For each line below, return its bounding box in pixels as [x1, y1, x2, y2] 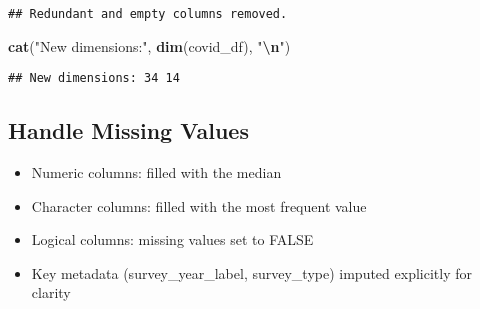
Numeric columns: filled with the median [31, 162, 282, 183]
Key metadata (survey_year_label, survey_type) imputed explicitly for [31, 262, 472, 283]
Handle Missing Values [8, 115, 249, 146]
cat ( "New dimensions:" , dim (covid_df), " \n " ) [8, 35, 291, 56]
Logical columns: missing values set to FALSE [31, 229, 314, 250]
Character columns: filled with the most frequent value [31, 195, 367, 216]
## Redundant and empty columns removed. [8, 7, 288, 21]
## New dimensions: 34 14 [8, 71, 180, 86]
